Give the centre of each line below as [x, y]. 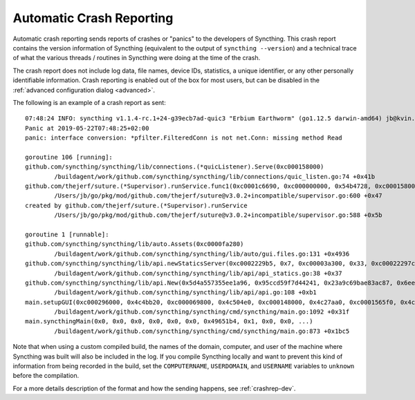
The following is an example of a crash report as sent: [89, 102]
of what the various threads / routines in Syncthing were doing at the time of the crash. [137, 58]
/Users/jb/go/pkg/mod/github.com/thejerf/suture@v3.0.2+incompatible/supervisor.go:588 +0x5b [219, 215]
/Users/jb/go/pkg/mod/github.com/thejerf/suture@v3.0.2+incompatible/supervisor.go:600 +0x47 [219, 196]
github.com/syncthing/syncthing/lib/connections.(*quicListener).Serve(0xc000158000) [175, 167]
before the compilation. [46, 376]
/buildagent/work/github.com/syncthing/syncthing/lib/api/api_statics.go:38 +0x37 [198, 273]
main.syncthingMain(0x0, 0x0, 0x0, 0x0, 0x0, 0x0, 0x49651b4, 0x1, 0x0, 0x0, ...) [169, 322]
